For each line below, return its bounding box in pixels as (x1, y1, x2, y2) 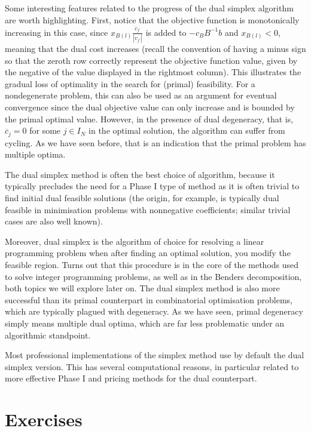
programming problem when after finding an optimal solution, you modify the (5, 247, 291, 259)
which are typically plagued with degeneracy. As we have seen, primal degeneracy (5, 305, 303, 318)
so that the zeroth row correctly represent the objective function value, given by (5, 54, 298, 66)
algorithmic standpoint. (5, 328, 91, 341)
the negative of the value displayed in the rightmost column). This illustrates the (5, 66, 301, 78)
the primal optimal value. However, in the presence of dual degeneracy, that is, (5, 112, 294, 125)
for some (29, 124, 61, 137)
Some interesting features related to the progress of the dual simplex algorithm (5, 2, 294, 14)
